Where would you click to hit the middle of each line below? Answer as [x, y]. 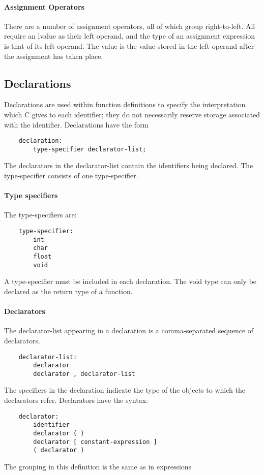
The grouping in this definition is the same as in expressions [98, 466]
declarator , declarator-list [84, 374]
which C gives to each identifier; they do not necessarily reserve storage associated [132, 114]
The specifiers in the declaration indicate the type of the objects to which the [125, 390]
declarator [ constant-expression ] [95, 442]
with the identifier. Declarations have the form [77, 124]
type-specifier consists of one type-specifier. [71, 176]
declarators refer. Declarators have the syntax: [76, 400]
